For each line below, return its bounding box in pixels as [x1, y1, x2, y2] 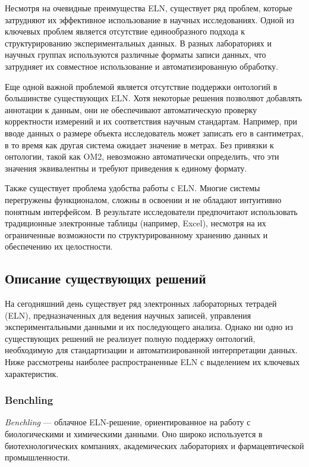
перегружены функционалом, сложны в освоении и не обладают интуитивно [5, 193, 282, 206]
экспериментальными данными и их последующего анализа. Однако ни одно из [5, 320, 293, 333]
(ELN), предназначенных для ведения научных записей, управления [5, 309, 251, 321]
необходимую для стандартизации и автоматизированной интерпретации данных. [5, 344, 298, 356]
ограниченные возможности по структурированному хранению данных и [5, 228, 268, 241]
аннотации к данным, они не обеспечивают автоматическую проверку [5, 103, 257, 116]
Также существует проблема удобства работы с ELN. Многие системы [5, 182, 260, 194]
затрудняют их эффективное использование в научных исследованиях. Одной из [5, 13, 295, 26]
